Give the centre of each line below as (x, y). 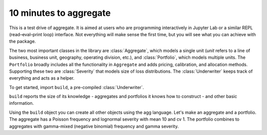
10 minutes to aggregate (60, 13)
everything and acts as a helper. (42, 78)
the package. (22, 42)
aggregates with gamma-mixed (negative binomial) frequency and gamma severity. (94, 126)
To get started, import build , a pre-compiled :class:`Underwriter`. (77, 87)
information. (22, 103)
